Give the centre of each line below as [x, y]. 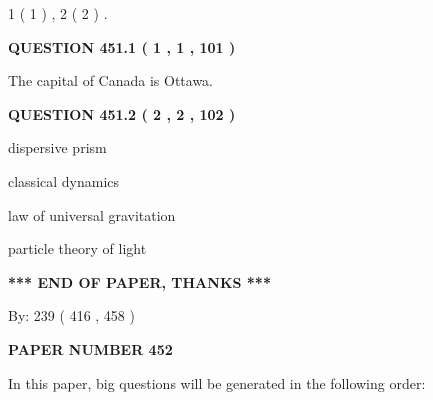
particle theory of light [77, 248]
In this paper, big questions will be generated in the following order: [217, 382]
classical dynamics [64, 180]
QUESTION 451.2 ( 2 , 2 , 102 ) [122, 113]
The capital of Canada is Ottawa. [111, 80]
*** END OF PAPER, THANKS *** [139, 281]
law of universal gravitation [92, 214]
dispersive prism [57, 147]
